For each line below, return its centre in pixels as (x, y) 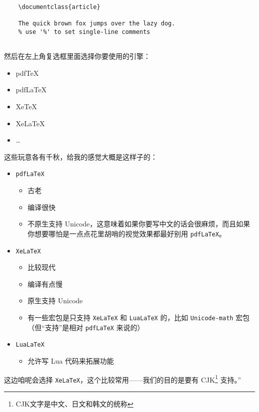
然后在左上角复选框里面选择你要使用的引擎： (77, 56)
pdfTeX (27, 73)
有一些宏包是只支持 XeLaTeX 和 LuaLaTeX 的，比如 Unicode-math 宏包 (138, 317)
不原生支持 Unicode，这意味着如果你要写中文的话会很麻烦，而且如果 (139, 224)
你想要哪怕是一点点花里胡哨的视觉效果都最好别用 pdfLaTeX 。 (127, 233)
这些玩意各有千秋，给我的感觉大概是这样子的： (81, 156)
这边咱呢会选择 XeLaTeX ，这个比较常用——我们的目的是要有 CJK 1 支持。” (123, 379)
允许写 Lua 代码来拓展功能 (71, 360)
